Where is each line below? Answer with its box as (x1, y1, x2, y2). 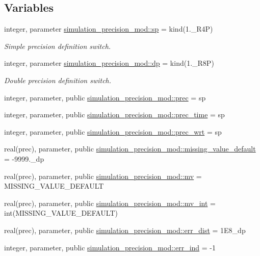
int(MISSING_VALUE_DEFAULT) (4, 208, 118, 218)
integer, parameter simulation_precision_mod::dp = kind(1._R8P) (4, 58, 214, 68)
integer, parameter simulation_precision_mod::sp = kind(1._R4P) (4, 23, 213, 34)
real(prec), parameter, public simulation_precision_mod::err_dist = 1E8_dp (4, 224, 246, 235)
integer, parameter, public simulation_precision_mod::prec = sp (4, 92, 206, 103)
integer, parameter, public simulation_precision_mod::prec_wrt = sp (4, 126, 222, 137)
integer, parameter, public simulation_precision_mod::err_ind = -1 (4, 242, 216, 252)
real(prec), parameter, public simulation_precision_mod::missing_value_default (4, 143, 256, 154)
